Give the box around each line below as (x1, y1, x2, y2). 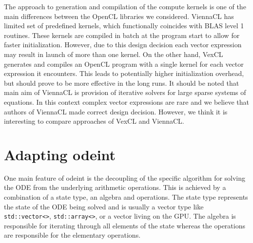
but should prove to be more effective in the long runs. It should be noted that (4, 77, 239, 88)
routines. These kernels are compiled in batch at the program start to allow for (4, 30, 240, 40)
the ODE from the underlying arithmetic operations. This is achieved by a (4, 182, 226, 192)
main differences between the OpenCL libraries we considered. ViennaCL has (4, 11, 234, 21)
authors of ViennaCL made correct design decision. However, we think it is (4, 106, 228, 116)
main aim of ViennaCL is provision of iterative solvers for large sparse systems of (4, 87, 246, 97)
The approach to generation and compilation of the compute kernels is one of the (4, 1, 246, 11)
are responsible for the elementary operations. (4, 230, 141, 240)
